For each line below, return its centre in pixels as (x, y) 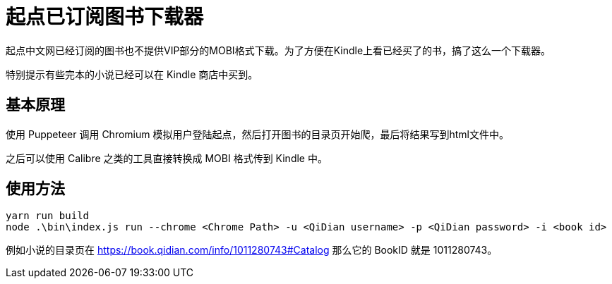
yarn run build (48, 216)
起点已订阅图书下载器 (105, 17)
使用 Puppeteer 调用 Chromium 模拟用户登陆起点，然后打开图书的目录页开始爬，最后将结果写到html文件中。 (257, 134)
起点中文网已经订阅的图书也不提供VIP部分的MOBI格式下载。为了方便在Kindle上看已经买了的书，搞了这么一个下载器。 (278, 50)
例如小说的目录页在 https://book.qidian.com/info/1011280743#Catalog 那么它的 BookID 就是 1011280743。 (252, 250)
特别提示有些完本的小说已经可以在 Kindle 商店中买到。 (132, 74)
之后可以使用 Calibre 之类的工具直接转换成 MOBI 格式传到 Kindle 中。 (167, 158)
